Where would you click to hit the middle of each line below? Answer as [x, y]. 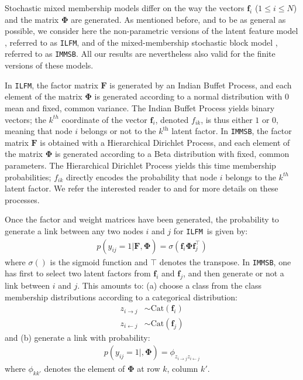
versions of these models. [49, 65]
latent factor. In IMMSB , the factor [232, 131]
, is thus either [227, 119]
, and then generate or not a [234, 273]
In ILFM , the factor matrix [51, 85]
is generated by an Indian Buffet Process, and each [201, 85]
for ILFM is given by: [211, 230]
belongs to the [251, 177]
